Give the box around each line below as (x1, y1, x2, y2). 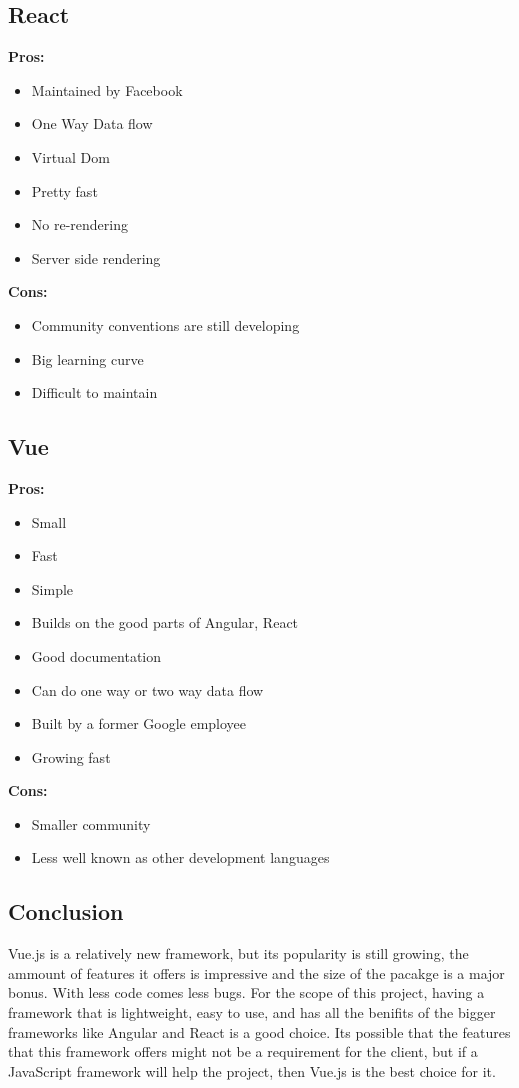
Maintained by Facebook (31, 79, 183, 100)
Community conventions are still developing (31, 314, 300, 335)
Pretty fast (31, 180, 98, 201)
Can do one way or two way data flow (31, 679, 264, 700)
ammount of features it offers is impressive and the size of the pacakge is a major (8, 962, 505, 983)
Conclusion (8, 896, 124, 927)
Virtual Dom (31, 146, 110, 167)
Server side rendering (31, 247, 161, 268)
